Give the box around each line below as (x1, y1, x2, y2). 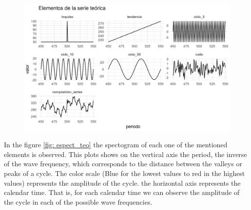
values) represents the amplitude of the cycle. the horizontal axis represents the (4, 177, 241, 188)
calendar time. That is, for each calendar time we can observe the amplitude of (4, 187, 240, 197)
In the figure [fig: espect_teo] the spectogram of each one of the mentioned (4, 140, 228, 150)
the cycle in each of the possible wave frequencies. (4, 196, 153, 207)
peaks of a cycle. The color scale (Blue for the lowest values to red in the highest (4, 168, 245, 178)
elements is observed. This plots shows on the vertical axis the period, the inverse (4, 149, 247, 159)
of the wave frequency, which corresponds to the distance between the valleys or (4, 158, 242, 169)
